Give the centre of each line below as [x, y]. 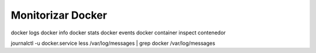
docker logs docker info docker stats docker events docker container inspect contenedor [118, 33]
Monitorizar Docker [59, 15]
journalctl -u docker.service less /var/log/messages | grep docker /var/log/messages [113, 43]
